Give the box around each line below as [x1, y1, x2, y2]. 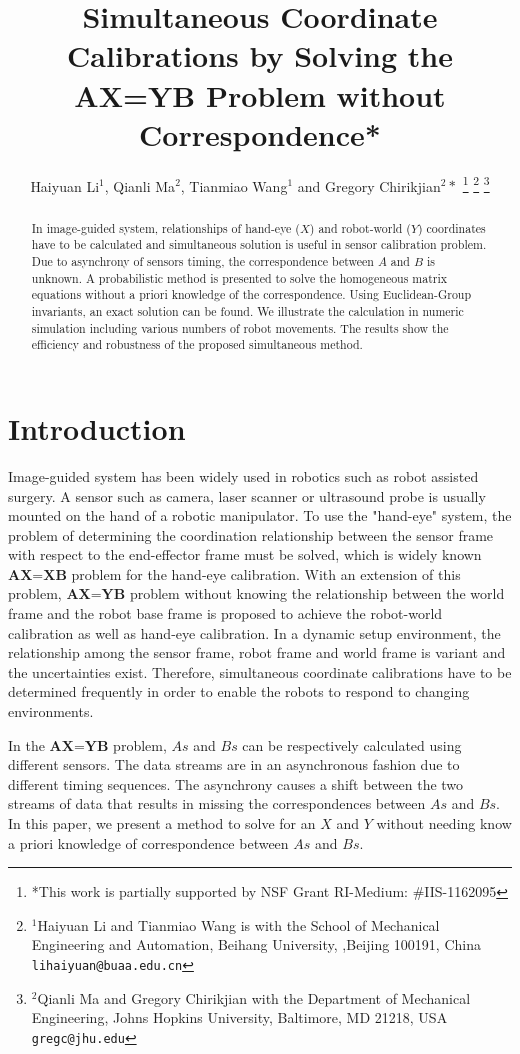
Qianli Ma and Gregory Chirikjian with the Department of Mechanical [37, 987, 471, 1008]
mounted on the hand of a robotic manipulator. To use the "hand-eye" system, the [8, 505, 512, 526]
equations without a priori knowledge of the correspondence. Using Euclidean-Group [31, 286, 472, 303]
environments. [8, 701, 94, 722]
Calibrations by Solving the [67, 35, 453, 76]
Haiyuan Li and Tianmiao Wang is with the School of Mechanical [37, 914, 440, 935]
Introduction [8, 407, 186, 448]
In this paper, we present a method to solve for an [8, 813, 316, 834]
